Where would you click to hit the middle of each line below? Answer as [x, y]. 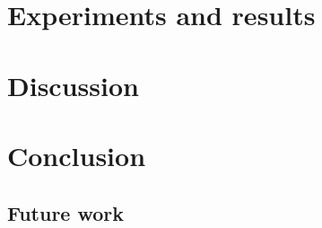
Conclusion [77, 155]
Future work [66, 212]
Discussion [73, 85]
